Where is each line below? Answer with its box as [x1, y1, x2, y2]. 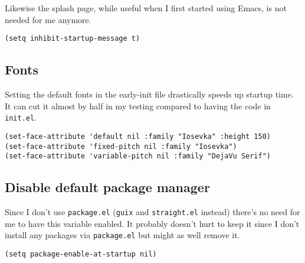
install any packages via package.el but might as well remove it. [5, 229, 240, 241]
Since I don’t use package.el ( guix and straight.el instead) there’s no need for [5, 206, 300, 218]
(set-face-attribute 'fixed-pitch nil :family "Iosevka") [5, 142, 237, 151]
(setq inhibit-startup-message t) [5, 34, 140, 43]
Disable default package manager [5, 178, 210, 196]
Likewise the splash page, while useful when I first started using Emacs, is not [5, 2, 287, 14]
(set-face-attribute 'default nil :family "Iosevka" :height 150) [5, 132, 271, 141]
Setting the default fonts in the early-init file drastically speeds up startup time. [5, 88, 294, 100]
